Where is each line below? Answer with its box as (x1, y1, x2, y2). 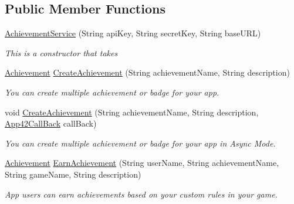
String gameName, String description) (5, 168, 141, 180)
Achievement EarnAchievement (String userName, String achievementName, (5, 157, 279, 169)
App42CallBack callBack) (5, 117, 97, 130)
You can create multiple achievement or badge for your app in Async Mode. (5, 137, 276, 149)
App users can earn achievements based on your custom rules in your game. (5, 188, 278, 200)
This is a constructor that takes (5, 46, 118, 59)
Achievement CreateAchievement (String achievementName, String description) (5, 66, 290, 79)
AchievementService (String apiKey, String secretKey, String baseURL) (5, 27, 261, 39)
